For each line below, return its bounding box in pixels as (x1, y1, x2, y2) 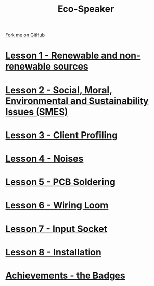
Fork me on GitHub (5, 32, 45, 38)
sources (53, 61, 88, 72)
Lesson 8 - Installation (5, 246, 102, 258)
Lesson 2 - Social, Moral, (5, 84, 113, 96)
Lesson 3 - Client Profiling (5, 129, 118, 141)
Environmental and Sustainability (5, 95, 149, 106)
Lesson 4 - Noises (5, 152, 84, 164)
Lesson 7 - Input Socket (5, 223, 108, 234)
